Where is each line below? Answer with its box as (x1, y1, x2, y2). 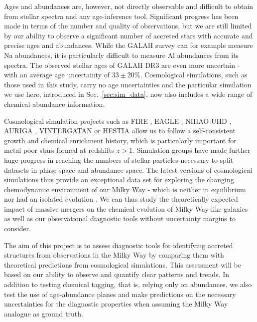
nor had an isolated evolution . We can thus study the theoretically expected (4, 194, 238, 204)
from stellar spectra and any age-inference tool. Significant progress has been (4, 10, 239, 21)
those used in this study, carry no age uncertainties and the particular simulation (4, 79, 252, 89)
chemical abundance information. (4, 98, 105, 109)
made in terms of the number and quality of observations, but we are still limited (4, 20, 252, 31)
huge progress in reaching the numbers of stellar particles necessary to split (4, 154, 234, 165)
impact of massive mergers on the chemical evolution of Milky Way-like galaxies (4, 203, 248, 214)
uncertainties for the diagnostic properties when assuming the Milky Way (4, 299, 228, 309)
